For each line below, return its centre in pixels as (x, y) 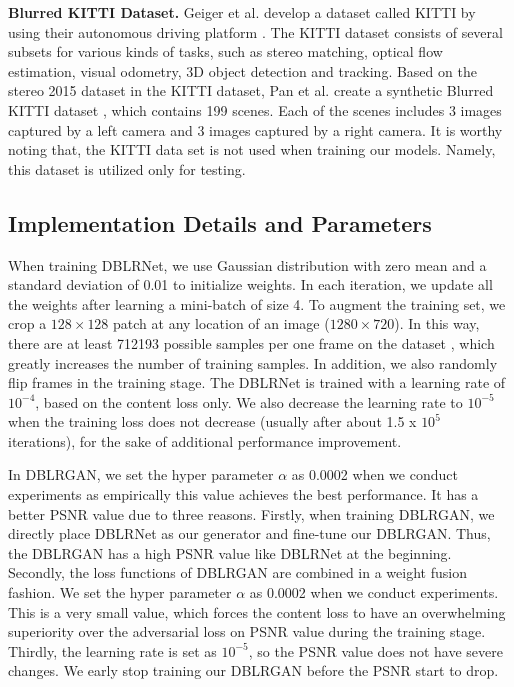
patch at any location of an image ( (221, 323)
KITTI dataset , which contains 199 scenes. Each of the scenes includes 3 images (255, 109)
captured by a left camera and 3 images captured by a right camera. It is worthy (255, 129)
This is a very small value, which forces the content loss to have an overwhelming (257, 611)
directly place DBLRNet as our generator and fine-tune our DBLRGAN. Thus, (249, 533)
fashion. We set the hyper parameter (120, 592)
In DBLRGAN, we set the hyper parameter (141, 474)
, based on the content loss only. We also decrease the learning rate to (249, 401)
